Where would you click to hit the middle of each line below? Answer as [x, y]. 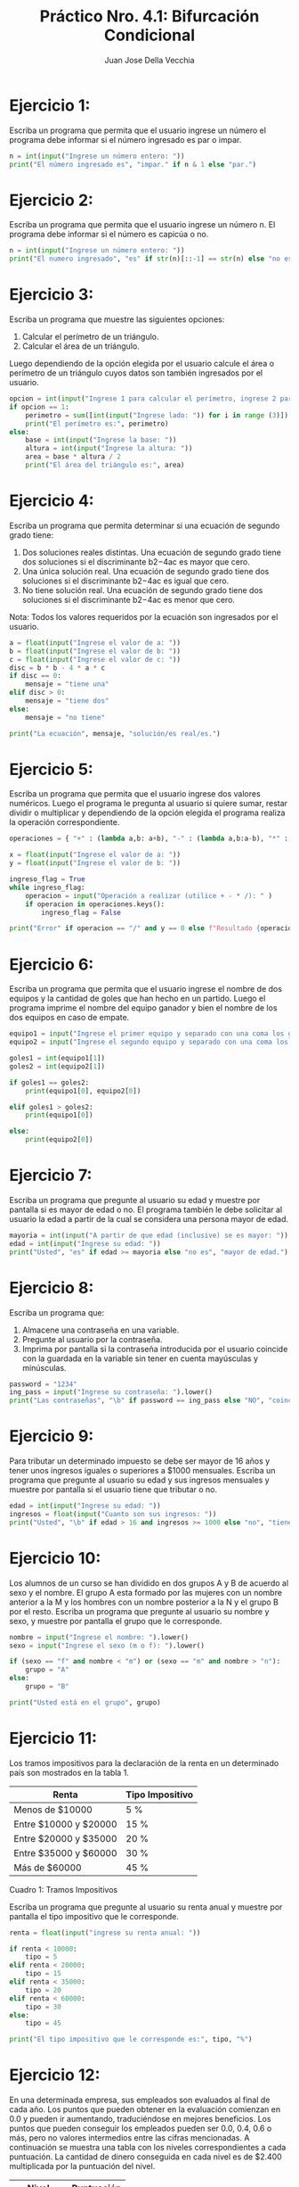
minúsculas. [44, 1367]
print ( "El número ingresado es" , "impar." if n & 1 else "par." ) [133, 164]
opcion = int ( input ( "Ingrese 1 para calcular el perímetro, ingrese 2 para [153, 399]
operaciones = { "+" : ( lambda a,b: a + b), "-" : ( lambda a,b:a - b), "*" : [149, 839]
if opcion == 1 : [39, 407]
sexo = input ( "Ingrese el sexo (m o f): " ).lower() [107, 1646]
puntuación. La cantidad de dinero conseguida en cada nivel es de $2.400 [145, 2157]
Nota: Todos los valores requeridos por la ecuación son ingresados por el [144, 616]
